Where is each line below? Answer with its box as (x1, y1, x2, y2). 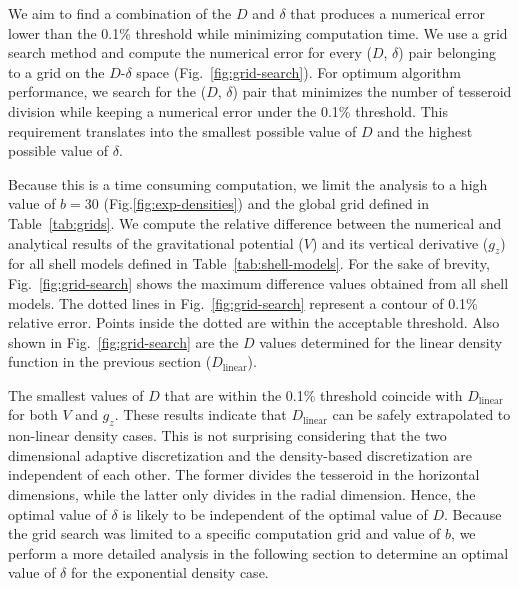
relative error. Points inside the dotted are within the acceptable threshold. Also (8, 312, 500, 333)
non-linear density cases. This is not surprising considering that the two (8, 425, 447, 446)
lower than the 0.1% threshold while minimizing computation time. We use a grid (8, 22, 508, 43)
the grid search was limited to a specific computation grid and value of (8, 523, 441, 544)
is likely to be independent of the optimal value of (122, 503, 428, 524)
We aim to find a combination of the (8, 3, 232, 23)
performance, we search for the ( (8, 81, 207, 102)
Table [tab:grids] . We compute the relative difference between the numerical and (8, 212, 502, 233)
